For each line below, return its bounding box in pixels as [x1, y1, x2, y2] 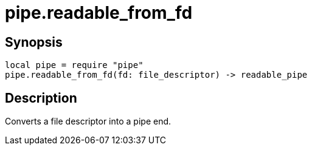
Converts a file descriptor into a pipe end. [5, 116, 172, 127]
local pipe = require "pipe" [5, 60, 144, 70]
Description [5, 90, 77, 106]
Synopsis [5, 34, 63, 50]
